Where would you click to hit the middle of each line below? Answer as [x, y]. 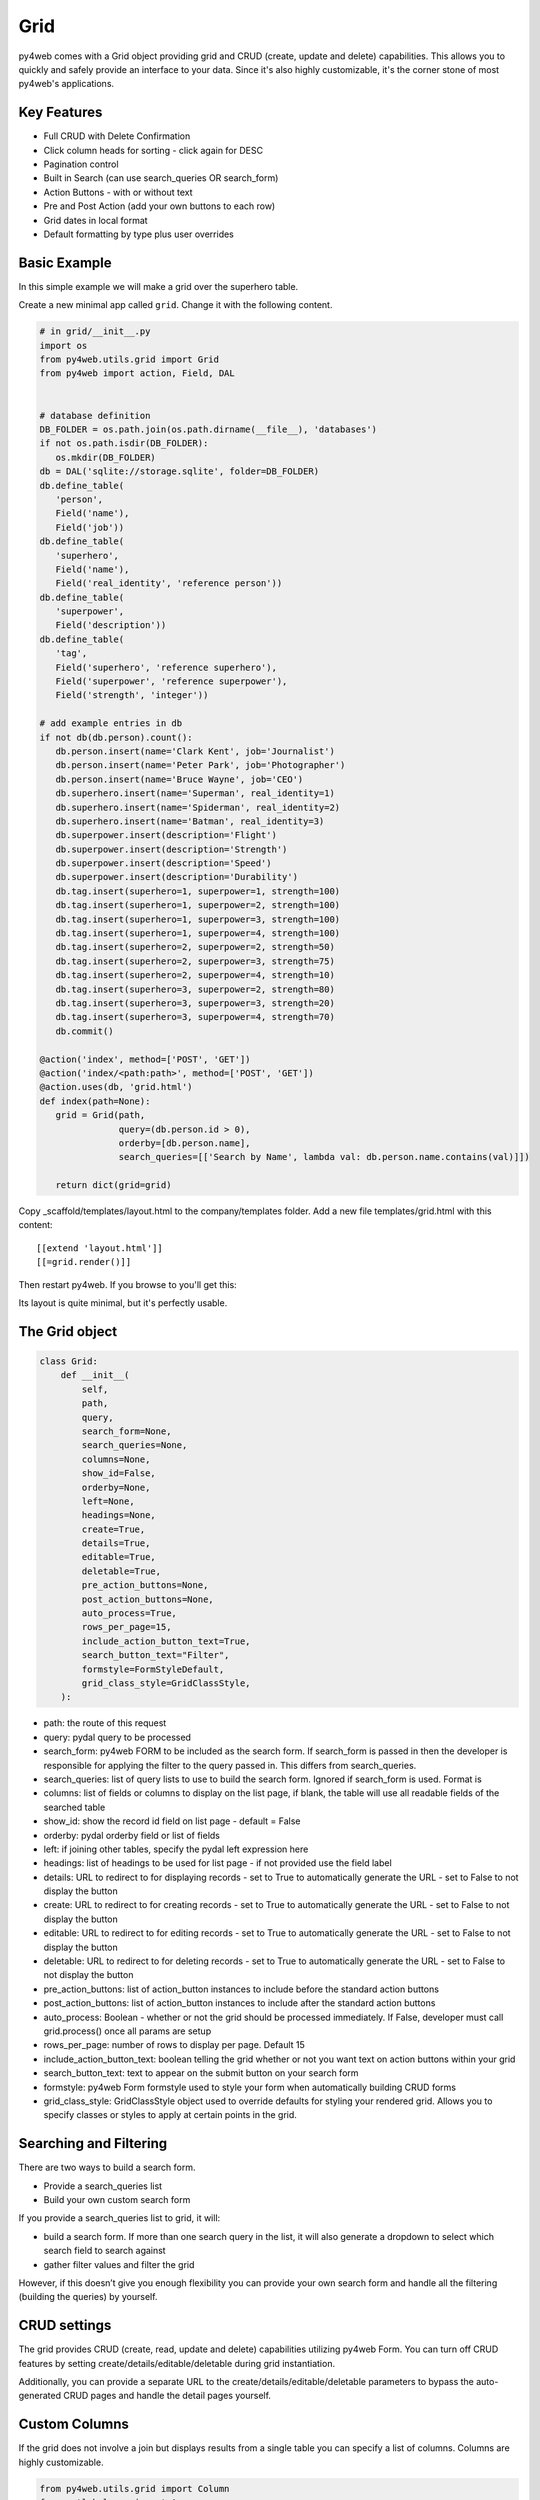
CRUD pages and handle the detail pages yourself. [167, 2396]
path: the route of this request [105, 1723]
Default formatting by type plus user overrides [139, 234]
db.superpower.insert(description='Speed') [163, 863]
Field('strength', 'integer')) [132, 695]
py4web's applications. [66, 84]
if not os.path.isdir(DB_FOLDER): [124, 443]
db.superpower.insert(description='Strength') [171, 849]
